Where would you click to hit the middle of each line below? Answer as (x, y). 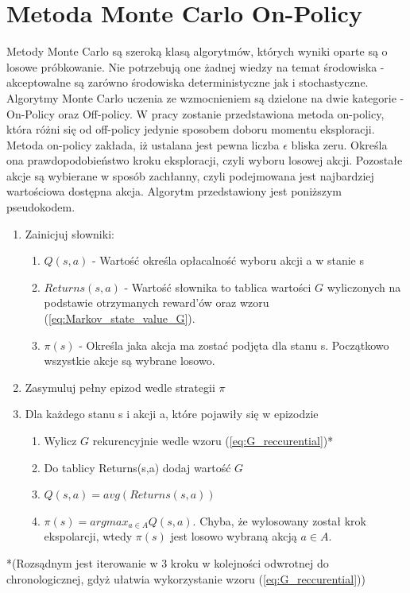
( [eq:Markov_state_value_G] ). (120, 318)
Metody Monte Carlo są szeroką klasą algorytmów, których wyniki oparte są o (197, 51)
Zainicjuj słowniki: (70, 233)
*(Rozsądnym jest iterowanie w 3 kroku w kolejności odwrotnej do (168, 562)
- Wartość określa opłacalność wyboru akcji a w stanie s (228, 260)
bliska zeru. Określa (339, 144)
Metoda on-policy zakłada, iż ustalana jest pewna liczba (143, 144)
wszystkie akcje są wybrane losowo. (130, 360)
